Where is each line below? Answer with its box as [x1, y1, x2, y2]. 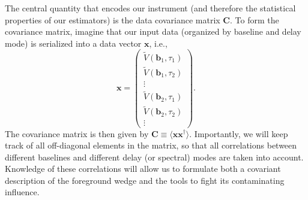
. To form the [230, 13, 279, 26]
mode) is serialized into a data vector [5, 37, 142, 49]
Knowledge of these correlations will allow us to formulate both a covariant [5, 162, 281, 175]
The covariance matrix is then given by [5, 127, 149, 140]
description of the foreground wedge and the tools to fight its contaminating [5, 174, 285, 186]
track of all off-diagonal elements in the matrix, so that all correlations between [5, 139, 297, 151]
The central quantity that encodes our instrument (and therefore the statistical [5, 2, 296, 14]
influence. [5, 186, 40, 198]
